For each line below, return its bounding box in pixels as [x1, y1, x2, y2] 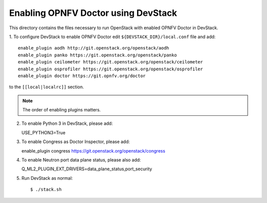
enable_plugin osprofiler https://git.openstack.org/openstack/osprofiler [18, 66, 203, 72]
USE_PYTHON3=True [21, 129, 66, 136]
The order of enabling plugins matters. [22, 107, 101, 113]
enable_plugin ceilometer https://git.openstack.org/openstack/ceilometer [18, 59, 203, 65]
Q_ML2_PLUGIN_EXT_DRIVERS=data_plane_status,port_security [21, 166, 152, 172]
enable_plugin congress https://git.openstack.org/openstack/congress [21, 148, 166, 153]
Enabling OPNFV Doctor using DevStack [9, 7, 178, 18]
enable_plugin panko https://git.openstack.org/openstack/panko [18, 52, 178, 58]
